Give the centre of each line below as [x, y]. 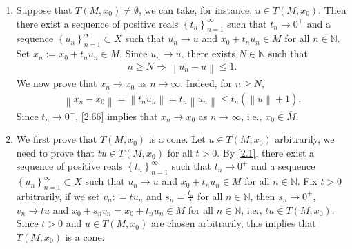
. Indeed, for [206, 83]
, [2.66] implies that [117, 116]
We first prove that [57, 139]
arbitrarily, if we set [58, 196]
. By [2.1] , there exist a [266, 152]
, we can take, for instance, [195, 10]
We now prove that [57, 83]
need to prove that [56, 152]
